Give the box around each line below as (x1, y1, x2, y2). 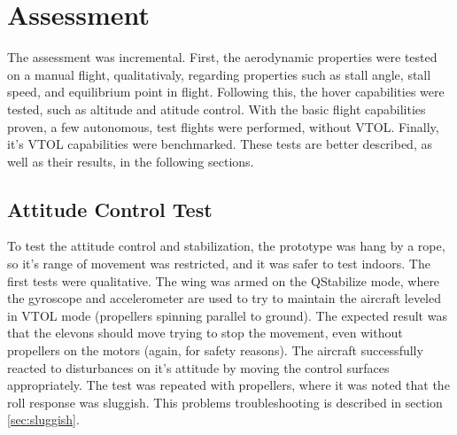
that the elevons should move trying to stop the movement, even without (7, 323, 403, 342)
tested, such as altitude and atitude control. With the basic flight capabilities (7, 99, 426, 118)
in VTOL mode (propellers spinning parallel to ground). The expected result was (7, 306, 447, 324)
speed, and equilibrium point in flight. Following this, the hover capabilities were (7, 82, 445, 101)
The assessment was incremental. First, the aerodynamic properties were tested (7, 48, 438, 66)
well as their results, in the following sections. (7, 151, 254, 170)
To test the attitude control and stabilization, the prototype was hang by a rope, (7, 237, 445, 255)
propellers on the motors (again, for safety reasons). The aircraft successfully (7, 341, 423, 360)
